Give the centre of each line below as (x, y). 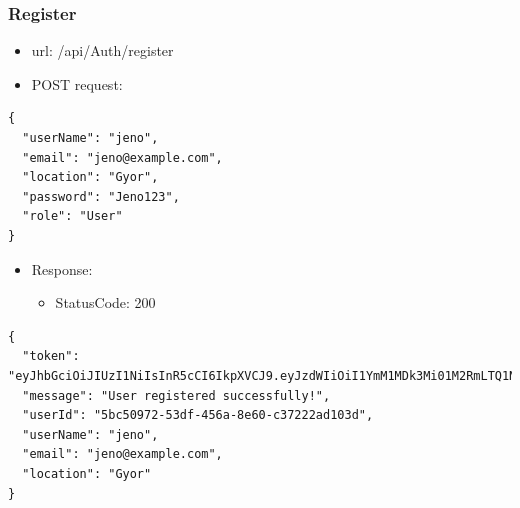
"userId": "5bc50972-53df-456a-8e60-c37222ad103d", (198, 415)
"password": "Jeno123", (101, 196)
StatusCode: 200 (105, 302)
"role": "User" (72, 216)
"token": (51, 356)
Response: (62, 268)
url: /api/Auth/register (102, 50)
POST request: (77, 83)
